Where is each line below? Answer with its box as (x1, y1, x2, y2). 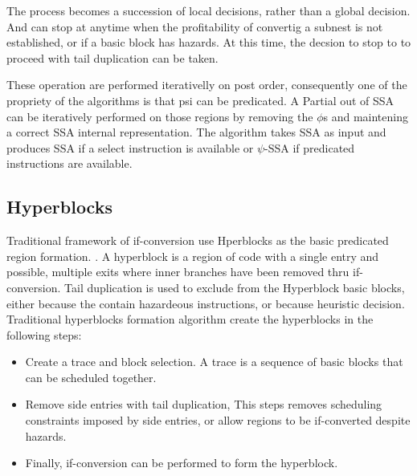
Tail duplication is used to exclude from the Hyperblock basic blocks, (64, 279, 405, 295)
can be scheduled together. (25, 368, 157, 385)
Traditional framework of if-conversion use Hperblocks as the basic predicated (6, 232, 389, 249)
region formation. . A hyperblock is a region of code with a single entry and (6, 247, 379, 264)
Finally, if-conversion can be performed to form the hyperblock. (25, 454, 338, 471)
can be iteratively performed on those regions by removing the (6, 108, 313, 124)
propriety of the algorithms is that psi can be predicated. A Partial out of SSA (6, 92, 395, 108)
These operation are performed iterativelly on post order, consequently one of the (6, 76, 407, 93)
